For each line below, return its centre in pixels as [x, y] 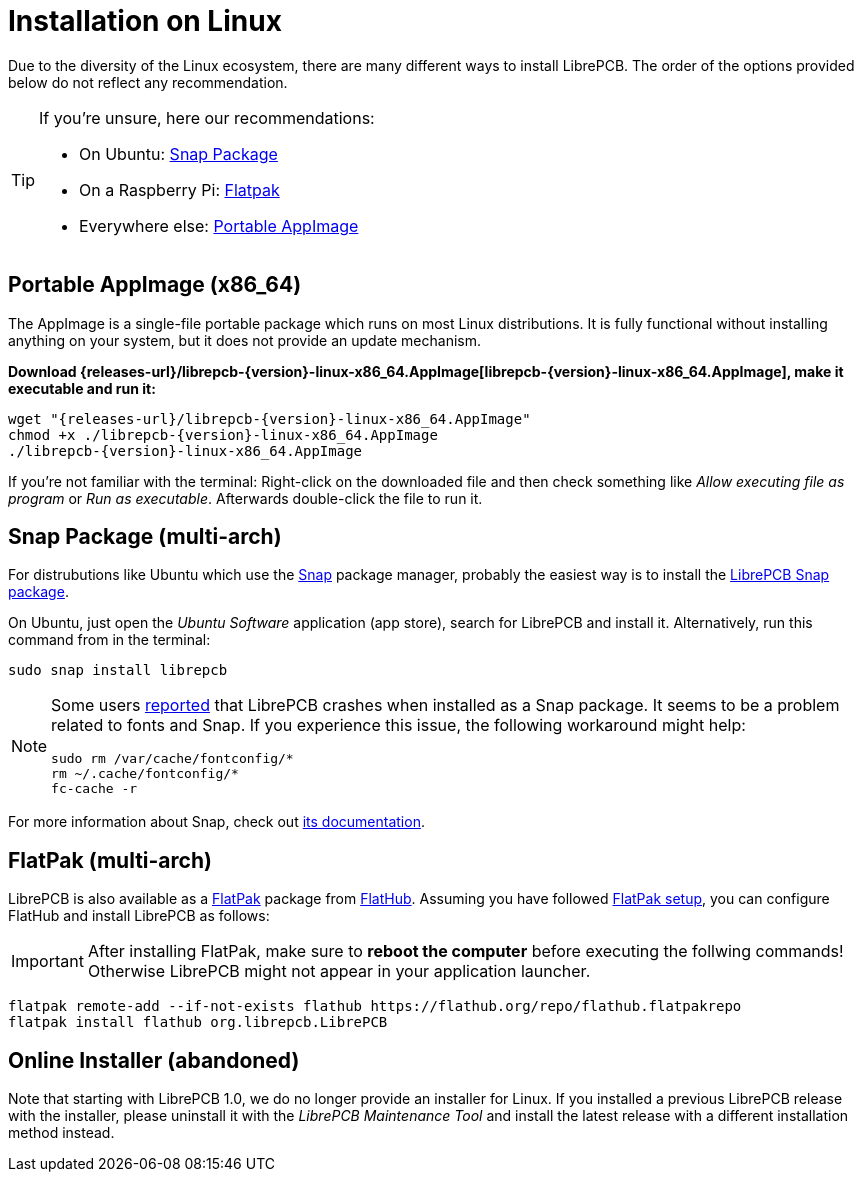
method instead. [61, 1133]
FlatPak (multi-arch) [110, 860]
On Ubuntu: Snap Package [178, 153]
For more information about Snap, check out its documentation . [216, 822]
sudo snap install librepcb [118, 670]
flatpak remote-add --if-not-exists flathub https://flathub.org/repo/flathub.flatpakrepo [375, 1006]
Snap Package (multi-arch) [145, 537]
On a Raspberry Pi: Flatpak [179, 189]
